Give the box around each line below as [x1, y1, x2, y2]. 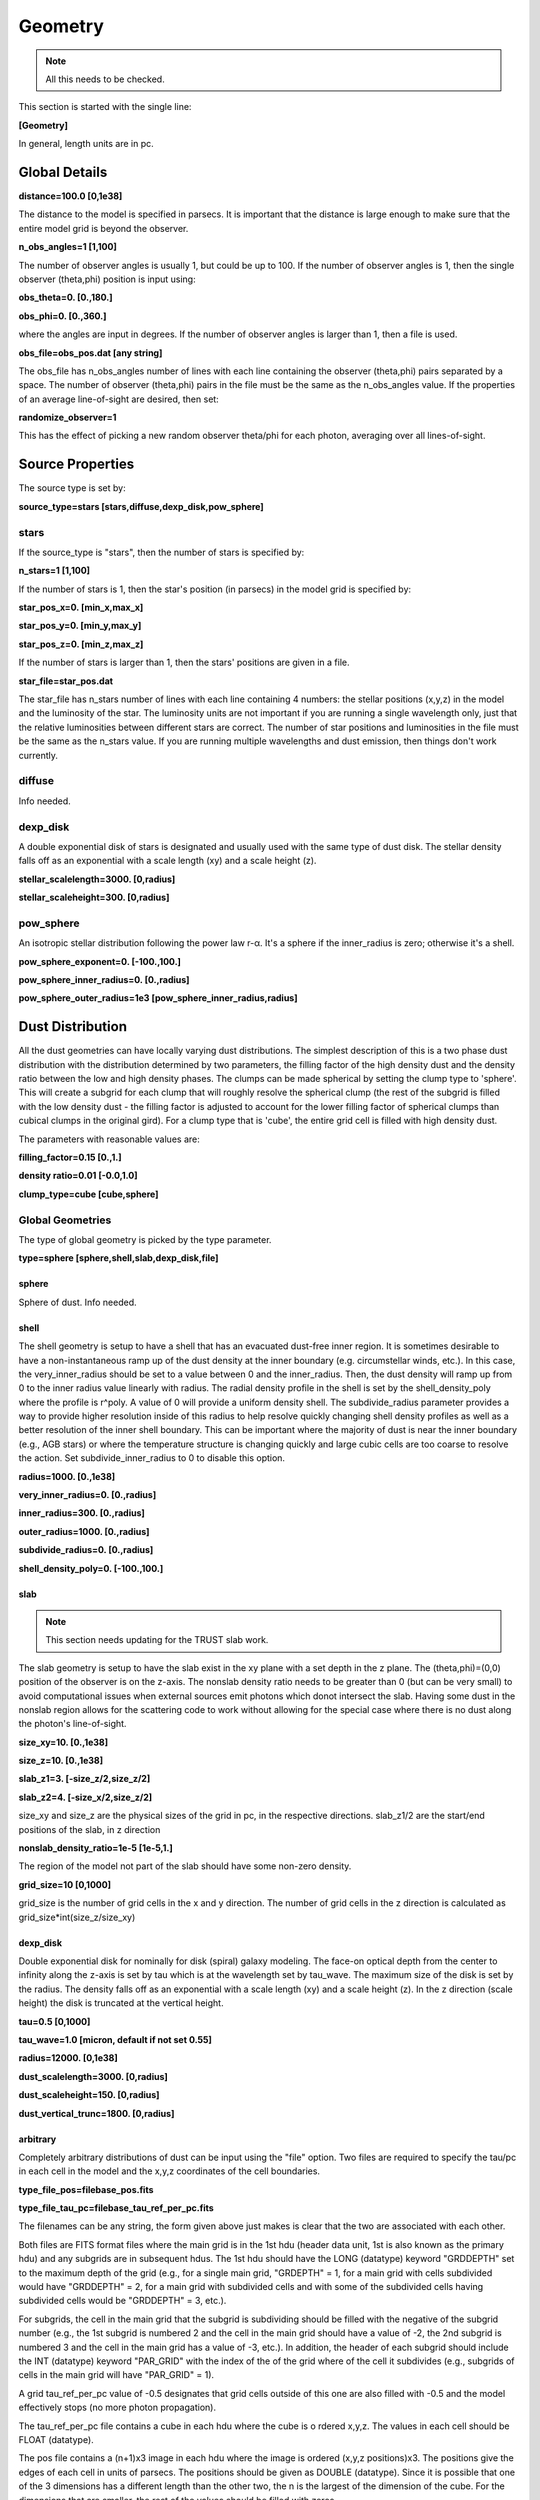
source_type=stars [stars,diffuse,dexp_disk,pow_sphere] [18, 500, 264, 512]
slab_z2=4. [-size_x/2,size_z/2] [18, 1791, 153, 1803]
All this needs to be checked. [45, 73, 165, 85]
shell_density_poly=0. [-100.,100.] [18, 1562, 164, 1574]
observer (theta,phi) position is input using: [18, 273, 196, 285]
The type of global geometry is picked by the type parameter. [18, 1233, 272, 1245]
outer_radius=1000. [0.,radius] [18, 1525, 150, 1537]
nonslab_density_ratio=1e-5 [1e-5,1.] [18, 1842, 174, 1854]
